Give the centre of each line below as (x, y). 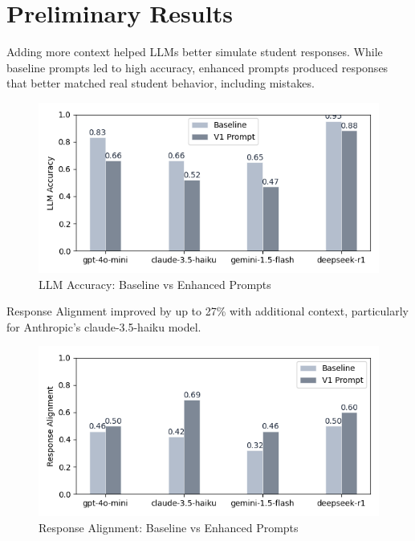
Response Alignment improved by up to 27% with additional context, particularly (208, 311)
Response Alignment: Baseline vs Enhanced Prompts (169, 527)
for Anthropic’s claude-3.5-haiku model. (104, 326)
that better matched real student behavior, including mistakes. (161, 83)
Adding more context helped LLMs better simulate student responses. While (195, 52)
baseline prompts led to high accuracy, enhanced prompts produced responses (197, 67)
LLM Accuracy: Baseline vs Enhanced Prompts (155, 284)
